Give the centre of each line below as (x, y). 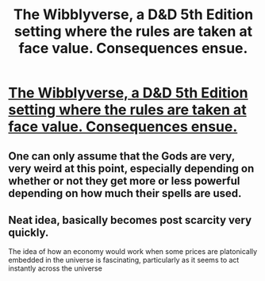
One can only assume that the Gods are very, (122, 156)
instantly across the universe (56, 268)
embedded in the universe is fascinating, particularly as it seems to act (124, 260)
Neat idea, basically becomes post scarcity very (130, 220)
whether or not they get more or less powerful (124, 181)
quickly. (29, 232)
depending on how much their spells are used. (125, 193)
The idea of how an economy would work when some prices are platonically (133, 252)
